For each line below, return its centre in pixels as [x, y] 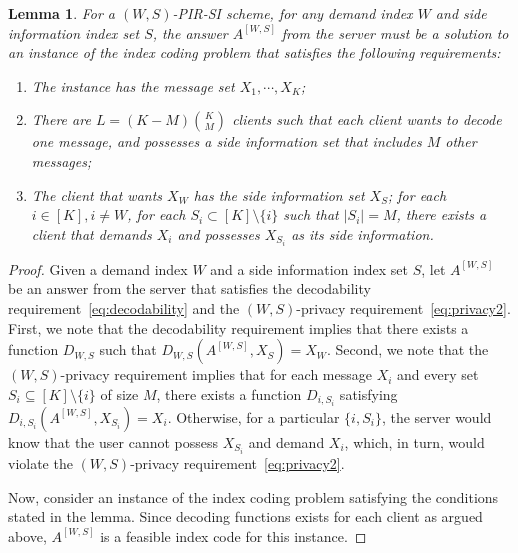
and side [461, 13]
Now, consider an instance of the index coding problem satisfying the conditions [253, 496]
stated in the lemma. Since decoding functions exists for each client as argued [245, 516]
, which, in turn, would [414, 441]
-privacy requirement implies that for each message [216, 374]
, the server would [436, 416]
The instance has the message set [133, 85]
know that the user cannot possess [113, 441]
